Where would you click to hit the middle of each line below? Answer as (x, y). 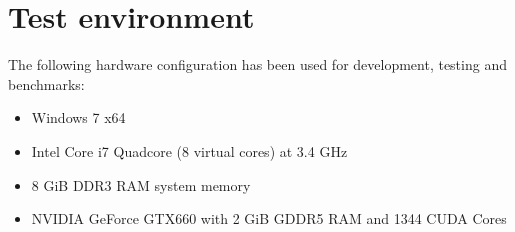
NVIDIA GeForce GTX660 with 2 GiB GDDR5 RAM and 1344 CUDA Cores (269, 218)
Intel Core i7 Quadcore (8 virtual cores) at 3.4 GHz (189, 150)
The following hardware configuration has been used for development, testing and (257, 64)
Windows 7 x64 (78, 117)
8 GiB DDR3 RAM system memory (141, 184)
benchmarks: (46, 83)
